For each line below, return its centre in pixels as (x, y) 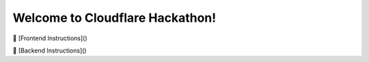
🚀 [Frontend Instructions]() (50, 38)
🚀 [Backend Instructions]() (50, 50)
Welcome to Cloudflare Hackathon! (114, 18)
